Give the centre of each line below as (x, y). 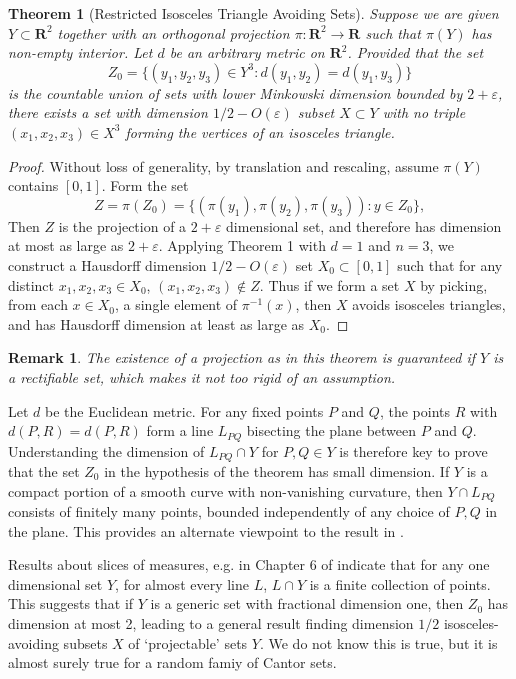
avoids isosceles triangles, (429, 304)
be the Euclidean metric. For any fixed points (184, 410)
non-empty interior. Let (80, 52)
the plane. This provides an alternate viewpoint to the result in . (206, 530)
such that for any (450, 264)
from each (38, 304)
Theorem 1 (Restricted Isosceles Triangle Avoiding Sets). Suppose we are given (253, 13)
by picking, (454, 284)
